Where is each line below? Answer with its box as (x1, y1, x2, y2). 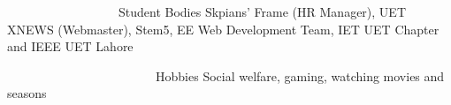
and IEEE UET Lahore (7, 37, 134, 56)
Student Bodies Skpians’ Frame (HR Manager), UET (118, 3, 406, 20)
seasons (7, 84, 47, 102)
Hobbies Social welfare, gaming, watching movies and (155, 66, 445, 85)
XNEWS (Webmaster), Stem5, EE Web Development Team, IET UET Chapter (7, 19, 440, 38)
